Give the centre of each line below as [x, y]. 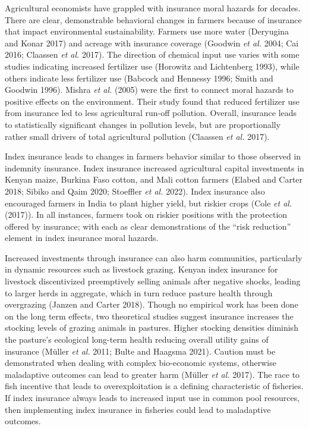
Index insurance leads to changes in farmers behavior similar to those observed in [153, 156]
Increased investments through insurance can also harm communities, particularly [154, 257]
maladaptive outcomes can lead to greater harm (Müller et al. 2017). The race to [152, 374]
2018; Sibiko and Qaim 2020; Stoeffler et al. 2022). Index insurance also [135, 191]
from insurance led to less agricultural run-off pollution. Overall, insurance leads [151, 113]
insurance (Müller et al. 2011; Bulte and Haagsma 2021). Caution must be [140, 351]
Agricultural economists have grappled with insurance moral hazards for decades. [153, 8]
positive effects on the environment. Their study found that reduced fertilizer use [152, 101]
